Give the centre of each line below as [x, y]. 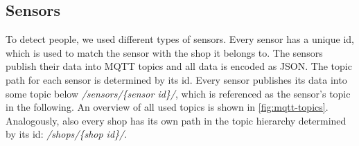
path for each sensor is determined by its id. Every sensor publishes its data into [176, 79]
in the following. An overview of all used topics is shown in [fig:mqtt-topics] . [167, 107]
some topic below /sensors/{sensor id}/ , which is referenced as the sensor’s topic [178, 93]
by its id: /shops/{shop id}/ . [67, 134]
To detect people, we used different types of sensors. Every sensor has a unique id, [180, 39]
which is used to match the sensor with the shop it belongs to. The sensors [164, 52]
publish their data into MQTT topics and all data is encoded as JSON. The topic [179, 66]
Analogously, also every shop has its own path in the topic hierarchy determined [176, 120]
